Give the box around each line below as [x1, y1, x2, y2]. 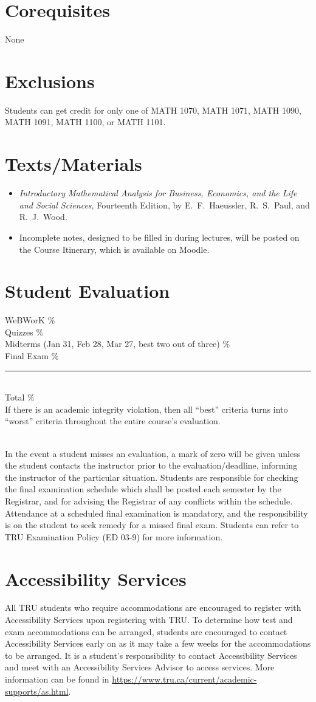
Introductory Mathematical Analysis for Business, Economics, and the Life [19, 187, 297, 199]
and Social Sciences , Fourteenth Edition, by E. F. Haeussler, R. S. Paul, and [19, 198, 310, 211]
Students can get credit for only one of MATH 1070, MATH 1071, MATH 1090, [5, 103, 301, 116]
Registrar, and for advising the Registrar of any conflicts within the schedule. [5, 494, 293, 507]
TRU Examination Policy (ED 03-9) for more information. [5, 530, 223, 543]
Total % [5, 391, 35, 404]
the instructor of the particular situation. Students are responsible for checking [5, 470, 298, 483]
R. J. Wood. [19, 210, 67, 223]
